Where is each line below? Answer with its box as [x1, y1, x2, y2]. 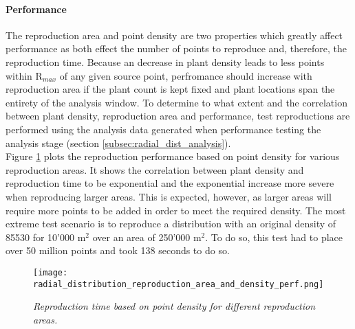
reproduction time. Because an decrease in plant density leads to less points [6, 54, 325, 69]
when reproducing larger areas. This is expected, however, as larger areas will [6, 189, 332, 203]
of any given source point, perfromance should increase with [59, 68, 312, 82]
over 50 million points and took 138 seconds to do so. [6, 243, 230, 258]
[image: [33, 267, 68, 277]
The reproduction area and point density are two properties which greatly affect [6, 27, 343, 42]
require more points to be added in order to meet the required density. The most [6, 203, 346, 217]
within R [6, 68, 43, 82]
